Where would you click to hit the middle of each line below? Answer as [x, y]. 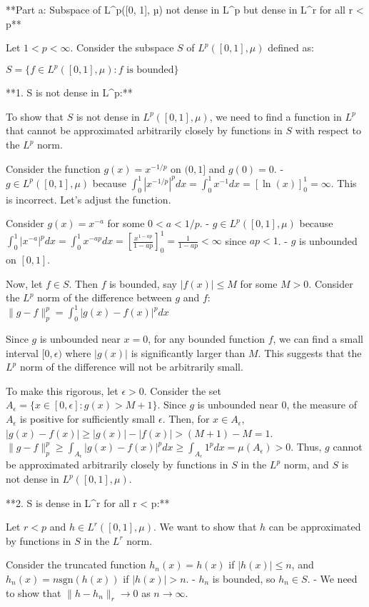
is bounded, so [244, 579]
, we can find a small [318, 339]
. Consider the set [183, 390]
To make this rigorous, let [62, 390]
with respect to [328, 130]
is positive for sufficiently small [87, 419]
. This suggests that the [310, 352]
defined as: [291, 47]
